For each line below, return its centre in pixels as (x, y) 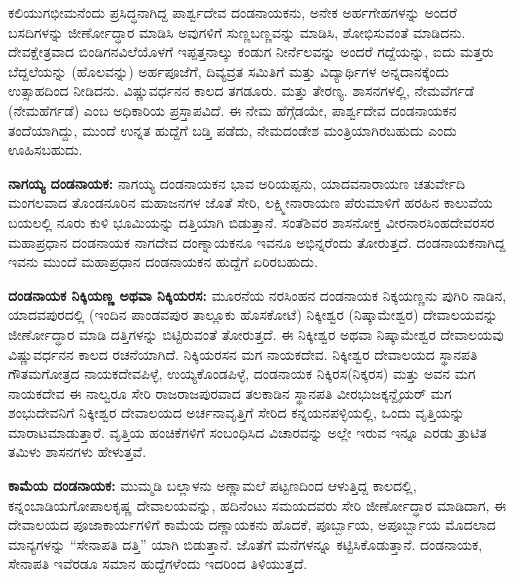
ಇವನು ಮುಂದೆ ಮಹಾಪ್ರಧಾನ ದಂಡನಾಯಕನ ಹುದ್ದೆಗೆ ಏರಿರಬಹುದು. (163, 261)
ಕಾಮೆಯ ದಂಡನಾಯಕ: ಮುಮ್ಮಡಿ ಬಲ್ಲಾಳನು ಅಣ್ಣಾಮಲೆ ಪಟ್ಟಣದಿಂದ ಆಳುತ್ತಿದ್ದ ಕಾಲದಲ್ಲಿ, (212, 485)
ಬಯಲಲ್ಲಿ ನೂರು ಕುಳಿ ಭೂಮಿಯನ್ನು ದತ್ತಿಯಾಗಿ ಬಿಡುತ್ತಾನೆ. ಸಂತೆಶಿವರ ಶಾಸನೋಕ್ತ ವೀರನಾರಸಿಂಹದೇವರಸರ (251, 221)
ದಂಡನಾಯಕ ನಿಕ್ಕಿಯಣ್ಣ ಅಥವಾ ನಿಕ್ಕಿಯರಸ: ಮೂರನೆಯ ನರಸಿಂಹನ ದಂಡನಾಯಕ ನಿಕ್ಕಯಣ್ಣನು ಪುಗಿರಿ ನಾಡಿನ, (257, 294)
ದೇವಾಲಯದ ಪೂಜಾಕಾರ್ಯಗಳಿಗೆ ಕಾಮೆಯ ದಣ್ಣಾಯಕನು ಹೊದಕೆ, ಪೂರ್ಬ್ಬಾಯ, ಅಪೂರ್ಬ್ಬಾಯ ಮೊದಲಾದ (252, 524)
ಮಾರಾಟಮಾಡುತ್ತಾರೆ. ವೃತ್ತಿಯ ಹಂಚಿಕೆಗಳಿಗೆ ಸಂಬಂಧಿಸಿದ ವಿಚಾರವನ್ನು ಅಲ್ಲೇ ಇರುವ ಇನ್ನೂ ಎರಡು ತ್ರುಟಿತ (247, 431)
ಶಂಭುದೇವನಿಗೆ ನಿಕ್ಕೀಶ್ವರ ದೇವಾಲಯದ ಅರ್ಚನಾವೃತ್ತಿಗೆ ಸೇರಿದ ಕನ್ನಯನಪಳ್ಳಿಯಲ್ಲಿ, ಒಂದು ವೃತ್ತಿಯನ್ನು (236, 412)
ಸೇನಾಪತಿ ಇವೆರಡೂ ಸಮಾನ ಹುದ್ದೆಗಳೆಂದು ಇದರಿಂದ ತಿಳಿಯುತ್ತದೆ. (158, 563)
